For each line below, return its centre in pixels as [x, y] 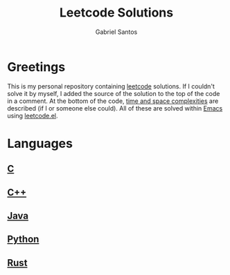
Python [23, 239]
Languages [40, 143]
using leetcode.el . [33, 115]
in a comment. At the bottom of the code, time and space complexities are [113, 101]
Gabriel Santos [116, 32]
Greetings [36, 67]
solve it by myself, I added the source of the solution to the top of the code [114, 93]
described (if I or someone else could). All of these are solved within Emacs [115, 108]
